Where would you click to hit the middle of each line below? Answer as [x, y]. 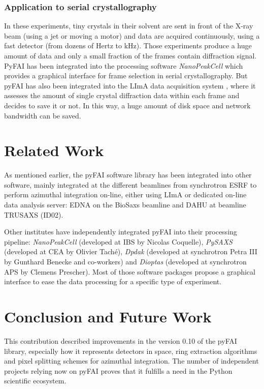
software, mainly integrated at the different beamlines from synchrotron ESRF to [130, 184]
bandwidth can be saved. [43, 115]
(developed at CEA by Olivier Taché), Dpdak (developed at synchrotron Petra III [131, 251]
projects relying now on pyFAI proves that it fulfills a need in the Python [118, 370]
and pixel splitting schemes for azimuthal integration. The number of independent [131, 361]
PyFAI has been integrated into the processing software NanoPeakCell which [124, 65]
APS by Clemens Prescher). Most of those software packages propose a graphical [130, 271]
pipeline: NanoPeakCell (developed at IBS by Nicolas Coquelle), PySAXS [118, 241]
